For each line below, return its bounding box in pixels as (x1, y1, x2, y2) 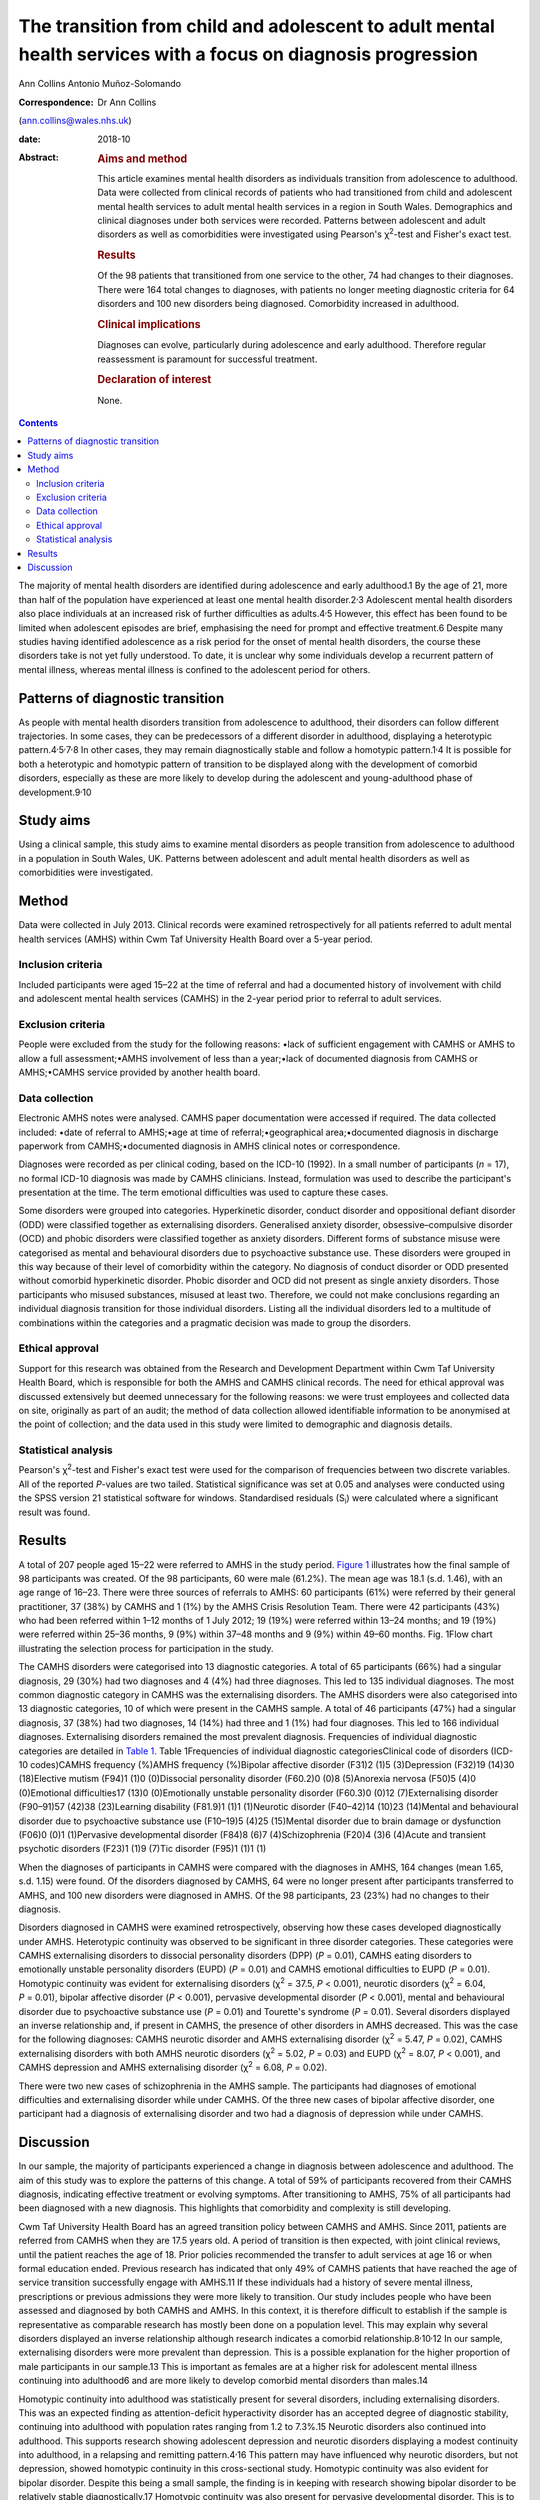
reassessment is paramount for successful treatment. (97, 353, 318, 365)
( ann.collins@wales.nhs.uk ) (18, 115, 132, 127)
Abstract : (18, 151, 59, 163)
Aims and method (97, 151, 188, 165)
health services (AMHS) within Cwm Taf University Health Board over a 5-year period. (18, 933, 374, 945)
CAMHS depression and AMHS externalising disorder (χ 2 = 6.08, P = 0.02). (18, 2060, 328, 2074)
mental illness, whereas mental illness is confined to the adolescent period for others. (18, 663, 371, 675)
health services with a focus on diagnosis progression (18, 43, 479, 65)
